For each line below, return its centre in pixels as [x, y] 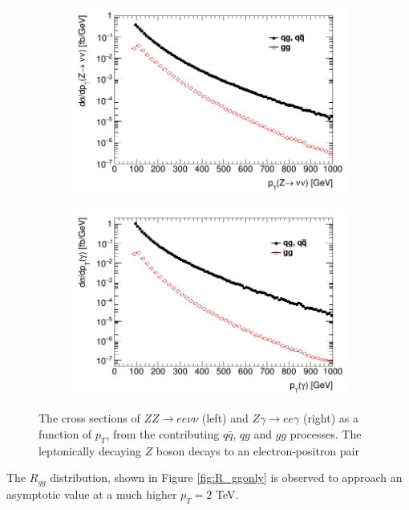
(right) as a [330, 418]
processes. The [326, 434]
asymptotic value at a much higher [92, 494]
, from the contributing [163, 434]
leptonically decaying [90, 450]
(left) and [225, 418]
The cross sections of [89, 418]
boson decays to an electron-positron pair [257, 450]
